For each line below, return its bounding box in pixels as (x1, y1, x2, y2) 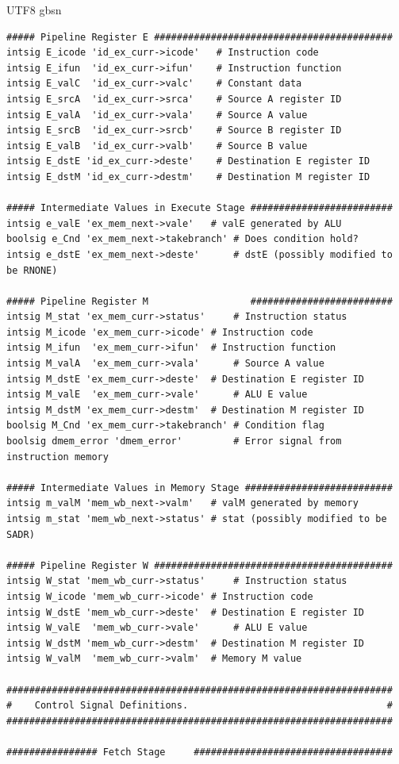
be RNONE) (6, 264, 58, 276)
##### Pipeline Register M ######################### (6, 295, 393, 307)
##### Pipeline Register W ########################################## (6, 559, 393, 571)
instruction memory (6, 451, 109, 463)
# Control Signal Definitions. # (6, 700, 393, 712)
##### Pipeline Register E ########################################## (6, 31, 393, 43)
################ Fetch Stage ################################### (6, 746, 393, 758)
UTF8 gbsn (6, 2, 62, 17)
